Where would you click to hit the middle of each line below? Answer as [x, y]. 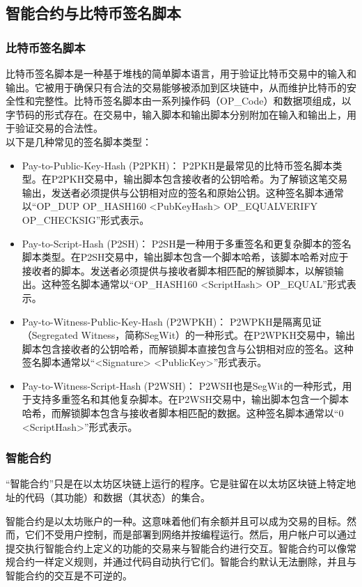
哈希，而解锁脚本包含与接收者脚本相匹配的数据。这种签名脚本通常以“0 [183, 413]
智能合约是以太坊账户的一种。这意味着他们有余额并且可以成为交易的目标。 [176, 520]
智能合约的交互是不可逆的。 [69, 575]
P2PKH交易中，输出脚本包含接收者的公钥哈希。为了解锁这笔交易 [199, 179]
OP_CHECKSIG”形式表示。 [86, 219]
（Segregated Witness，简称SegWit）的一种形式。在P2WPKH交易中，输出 [188, 335]
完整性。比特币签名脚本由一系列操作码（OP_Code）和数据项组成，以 [193, 101]
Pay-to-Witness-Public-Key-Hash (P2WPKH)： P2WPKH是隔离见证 [172, 321]
